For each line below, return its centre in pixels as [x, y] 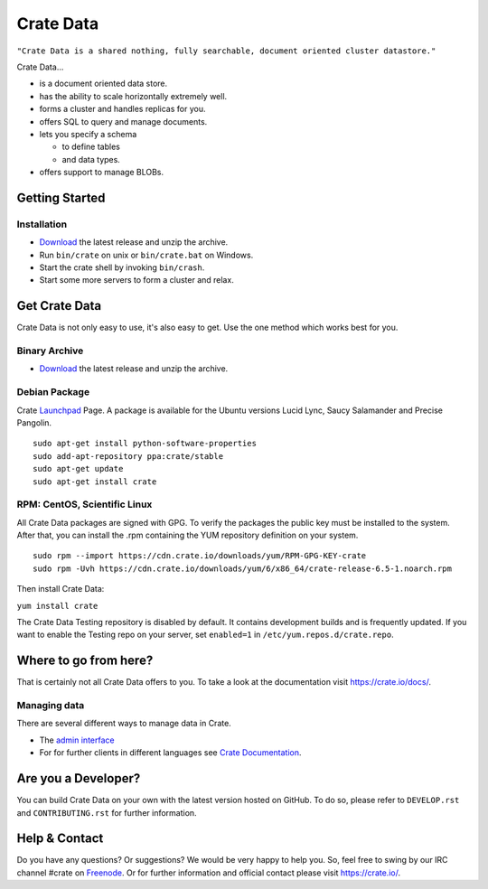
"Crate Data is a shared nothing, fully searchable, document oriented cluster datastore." [226, 51]
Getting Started [61, 197]
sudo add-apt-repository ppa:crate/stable [128, 456]
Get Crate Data [59, 306]
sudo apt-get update [78, 469]
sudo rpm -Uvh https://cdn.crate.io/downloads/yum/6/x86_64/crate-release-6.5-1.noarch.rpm [242, 568]
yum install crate [57, 606]
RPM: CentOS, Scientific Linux [84, 504]
